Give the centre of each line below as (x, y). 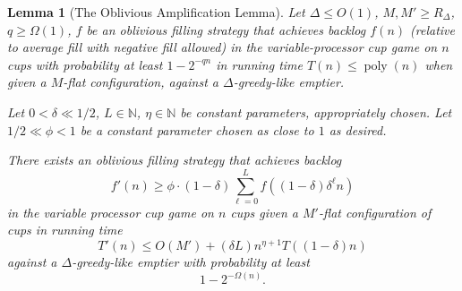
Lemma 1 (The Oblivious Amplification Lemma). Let (156, 12)
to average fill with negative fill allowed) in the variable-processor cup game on (222, 47)
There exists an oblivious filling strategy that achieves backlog (175, 160)
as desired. (358, 129)
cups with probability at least (85, 64)
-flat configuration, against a (141, 82)
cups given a (264, 212)
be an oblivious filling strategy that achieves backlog (226, 29)
